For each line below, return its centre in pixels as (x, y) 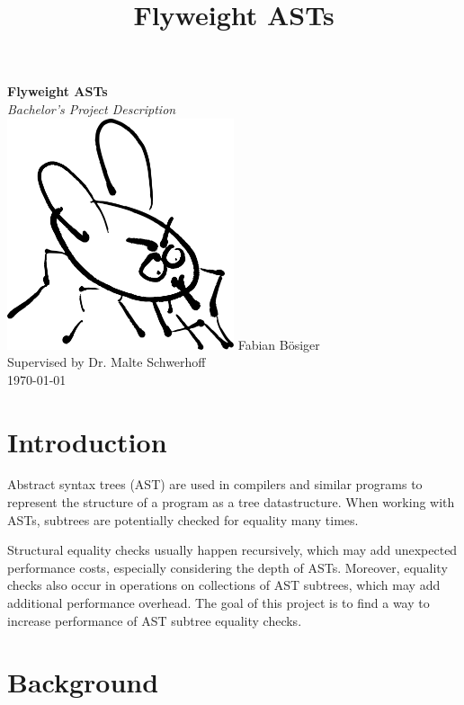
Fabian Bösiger (279, 344)
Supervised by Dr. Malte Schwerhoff (107, 362)
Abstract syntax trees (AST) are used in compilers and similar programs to (215, 484)
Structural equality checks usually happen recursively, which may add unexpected (232, 550)
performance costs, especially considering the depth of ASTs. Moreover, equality (228, 567)
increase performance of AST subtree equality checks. (155, 620)
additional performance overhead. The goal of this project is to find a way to (219, 603)
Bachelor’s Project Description (92, 108)
